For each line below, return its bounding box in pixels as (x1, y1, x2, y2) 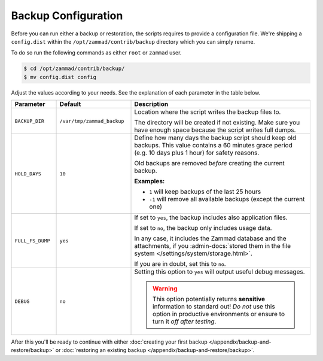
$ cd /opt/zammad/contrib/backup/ (23, 65, 125, 72)
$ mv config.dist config (23, 74, 97, 80)
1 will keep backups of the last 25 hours (149, 187, 261, 196)
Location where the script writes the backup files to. (134, 108, 281, 116)
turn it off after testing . (153, 317, 217, 326)
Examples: (134, 177, 165, 186)
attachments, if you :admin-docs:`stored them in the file (134, 242, 291, 250)
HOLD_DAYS (14, 171, 42, 177)
